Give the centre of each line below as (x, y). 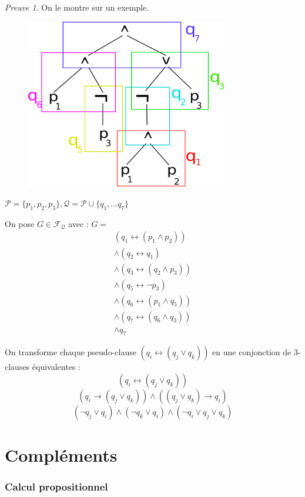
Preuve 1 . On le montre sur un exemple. (77, 7)
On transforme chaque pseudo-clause (71, 352)
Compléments (61, 455)
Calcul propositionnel (56, 487)
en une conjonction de (252, 352)
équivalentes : (56, 367)
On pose (20, 223)
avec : (78, 223)
